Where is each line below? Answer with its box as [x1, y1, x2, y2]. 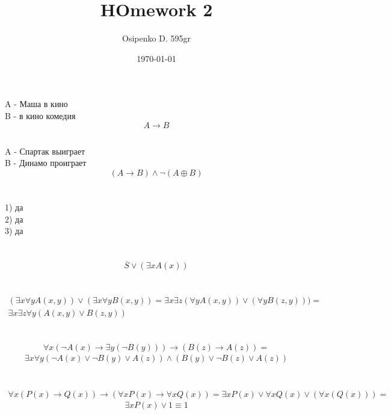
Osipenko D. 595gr [122, 32, 191, 45]
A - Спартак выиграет [5, 144, 85, 157]
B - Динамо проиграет [5, 156, 87, 169]
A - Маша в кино [5, 97, 68, 110]
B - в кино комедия [5, 109, 76, 121]
